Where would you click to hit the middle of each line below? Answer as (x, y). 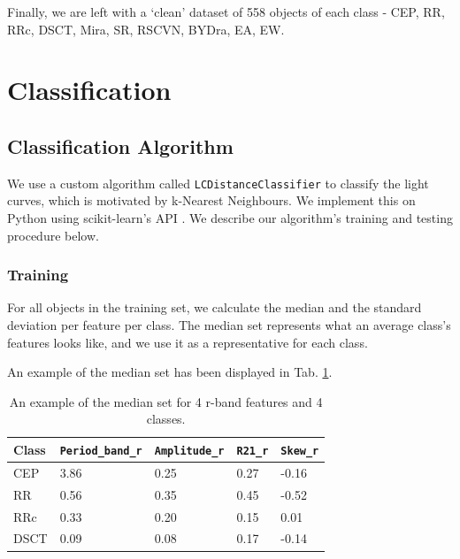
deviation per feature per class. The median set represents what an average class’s (229, 325)
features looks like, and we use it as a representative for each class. (188, 342)
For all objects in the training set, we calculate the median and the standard (215, 307)
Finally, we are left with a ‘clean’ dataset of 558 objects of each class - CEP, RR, (226, 11)
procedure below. (53, 235)
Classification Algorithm (120, 145)
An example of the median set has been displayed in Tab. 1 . (170, 372)
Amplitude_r (189, 451)
